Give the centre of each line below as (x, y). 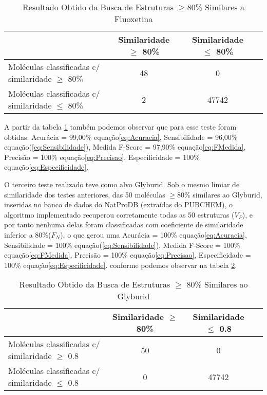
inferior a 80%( (28, 234)
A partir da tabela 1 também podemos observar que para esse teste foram (120, 127)
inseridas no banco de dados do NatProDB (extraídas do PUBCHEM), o (118, 204)
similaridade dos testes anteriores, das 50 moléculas (85, 194)
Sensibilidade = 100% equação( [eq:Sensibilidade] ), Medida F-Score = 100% (122, 245)
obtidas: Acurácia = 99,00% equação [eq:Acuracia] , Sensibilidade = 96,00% (121, 137)
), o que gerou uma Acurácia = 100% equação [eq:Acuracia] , (154, 234)
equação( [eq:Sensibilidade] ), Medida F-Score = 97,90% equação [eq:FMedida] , (125, 147)
